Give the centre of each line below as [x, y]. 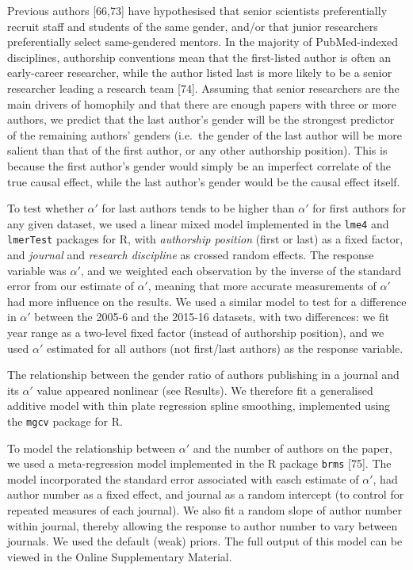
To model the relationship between [92, 448]
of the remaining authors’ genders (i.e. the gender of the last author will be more [205, 134]
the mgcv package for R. [65, 421]
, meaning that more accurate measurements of [262, 286]
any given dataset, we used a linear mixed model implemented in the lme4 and [198, 223]
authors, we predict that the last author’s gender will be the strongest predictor [201, 119]
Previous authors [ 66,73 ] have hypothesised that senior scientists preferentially [197, 10]
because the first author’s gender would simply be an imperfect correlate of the [199, 165]
